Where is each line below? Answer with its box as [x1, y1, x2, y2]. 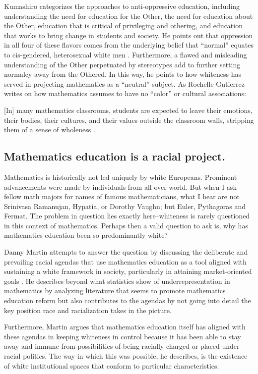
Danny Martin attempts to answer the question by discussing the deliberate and [4, 247, 248, 257]
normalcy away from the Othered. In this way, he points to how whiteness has [4, 69, 242, 79]
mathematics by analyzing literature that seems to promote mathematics [4, 285, 226, 296]
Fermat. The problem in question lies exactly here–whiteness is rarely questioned [4, 211, 250, 221]
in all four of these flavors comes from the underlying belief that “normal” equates [4, 40, 254, 50]
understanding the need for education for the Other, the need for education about [4, 10, 253, 21]
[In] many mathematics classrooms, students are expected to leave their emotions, [4, 105, 253, 115]
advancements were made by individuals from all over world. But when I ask [4, 181, 237, 192]
